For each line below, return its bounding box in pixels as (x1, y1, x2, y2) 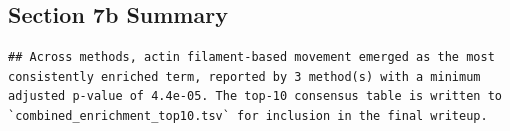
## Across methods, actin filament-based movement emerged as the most (8, 50, 495, 65)
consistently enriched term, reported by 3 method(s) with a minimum (8, 69, 481, 84)
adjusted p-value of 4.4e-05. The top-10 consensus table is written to (8, 89, 502, 104)
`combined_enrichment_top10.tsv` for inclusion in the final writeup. (8, 108, 488, 123)
